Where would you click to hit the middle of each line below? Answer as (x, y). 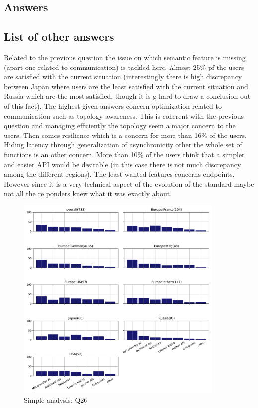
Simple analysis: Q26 (56, 400)
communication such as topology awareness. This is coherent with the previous (124, 115)
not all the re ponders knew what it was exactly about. (88, 193)
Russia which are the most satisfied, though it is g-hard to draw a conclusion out (127, 96)
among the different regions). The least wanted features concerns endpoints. (119, 174)
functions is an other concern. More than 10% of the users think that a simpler (124, 154)
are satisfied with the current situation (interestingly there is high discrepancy (123, 77)
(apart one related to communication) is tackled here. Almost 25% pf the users (124, 67)
